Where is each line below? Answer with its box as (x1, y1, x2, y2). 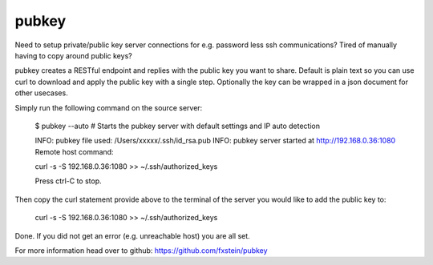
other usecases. (14, 88, 68, 98)
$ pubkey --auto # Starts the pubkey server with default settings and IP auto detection (34, 121, 321, 130)
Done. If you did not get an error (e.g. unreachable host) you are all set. (14, 231, 250, 240)
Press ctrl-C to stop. (34, 176, 102, 186)
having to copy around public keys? (14, 50, 132, 60)
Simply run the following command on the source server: (14, 102, 203, 112)
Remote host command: (34, 147, 114, 156)
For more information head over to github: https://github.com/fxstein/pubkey (14, 246, 268, 255)
